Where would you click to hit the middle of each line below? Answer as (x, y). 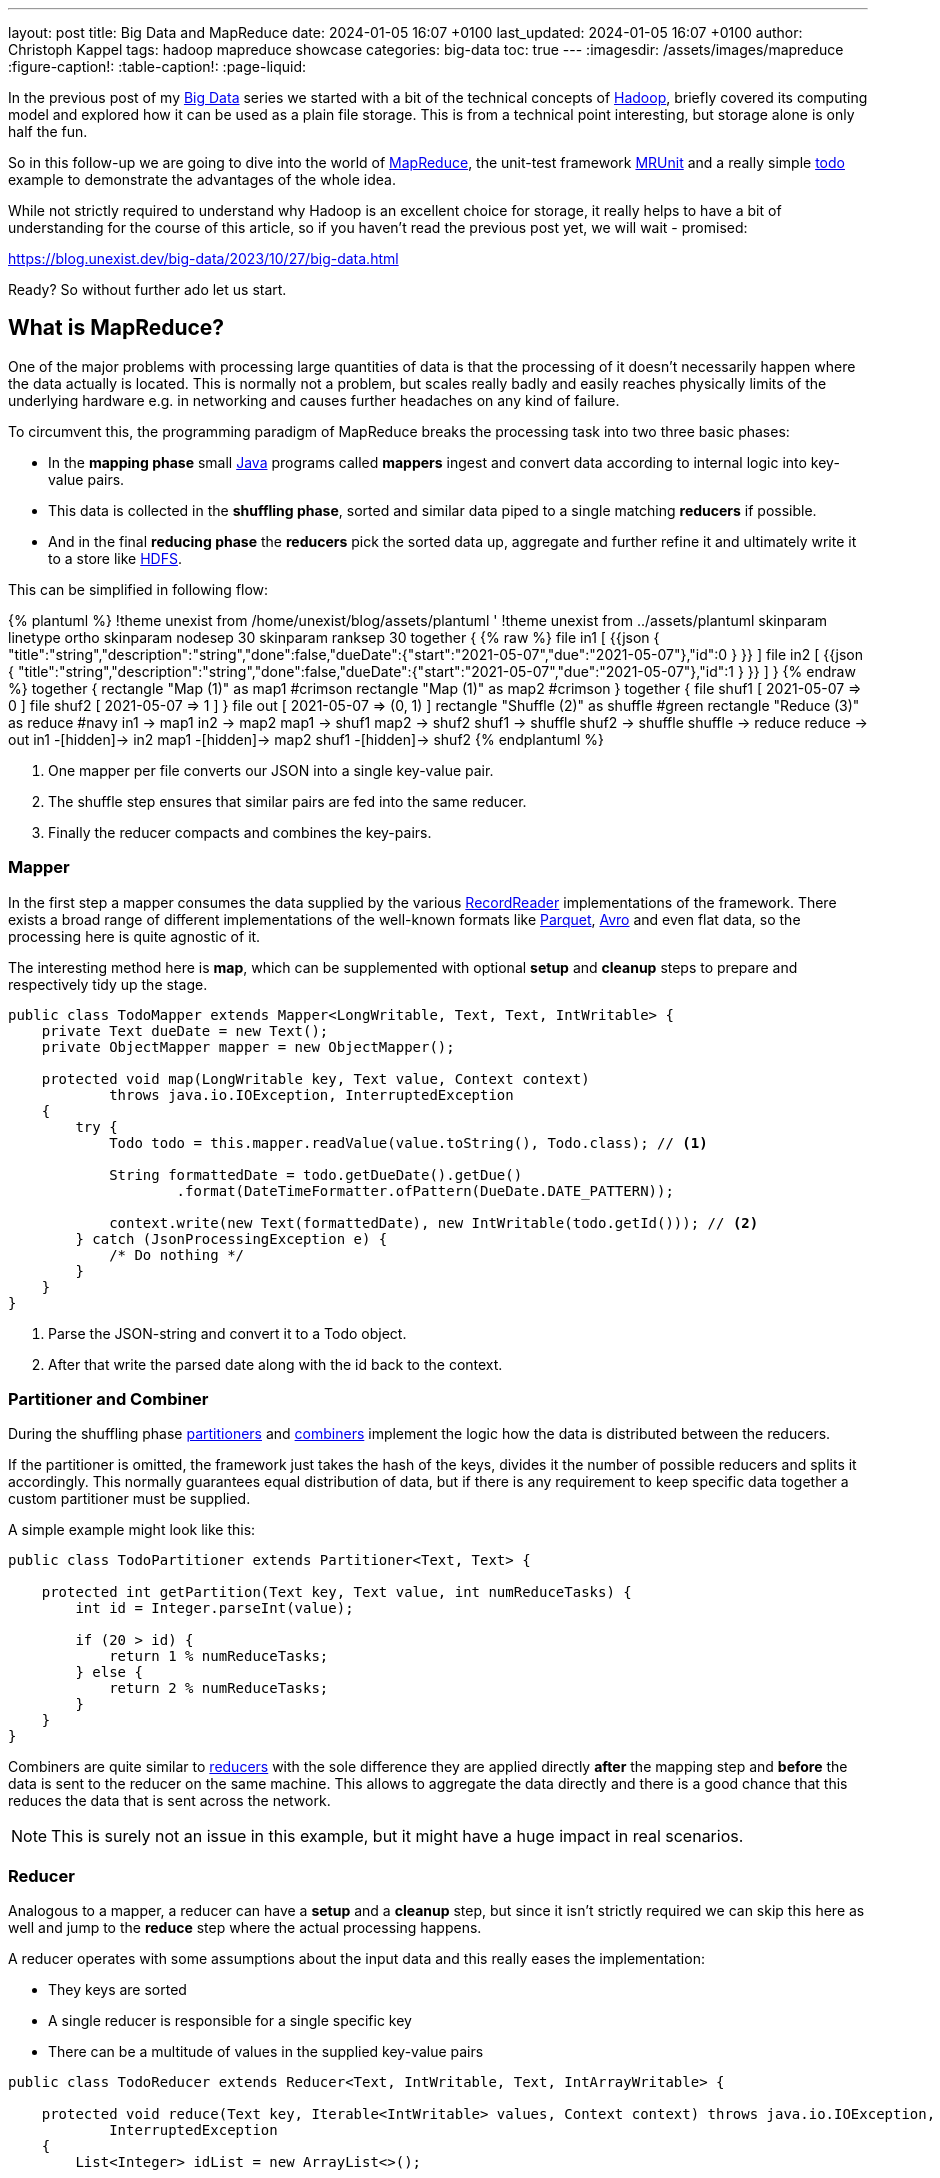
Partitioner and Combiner (108, 1398)
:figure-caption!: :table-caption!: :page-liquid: (157, 66)
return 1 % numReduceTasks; (219, 1656)
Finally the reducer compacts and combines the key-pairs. (240, 832)
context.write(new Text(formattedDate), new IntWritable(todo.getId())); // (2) (434, 1222)
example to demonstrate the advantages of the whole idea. (202, 179)
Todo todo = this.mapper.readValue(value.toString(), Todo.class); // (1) (408, 1142)
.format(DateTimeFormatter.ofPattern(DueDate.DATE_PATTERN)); (425, 1190)
